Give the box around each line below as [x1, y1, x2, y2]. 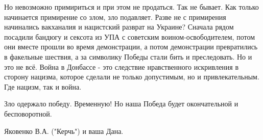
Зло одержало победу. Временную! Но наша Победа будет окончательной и [4, 98, 238, 109]
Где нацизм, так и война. [4, 81, 82, 92]
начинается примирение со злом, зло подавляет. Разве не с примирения [4, 11, 226, 22]
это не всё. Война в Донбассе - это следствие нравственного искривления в [4, 61, 239, 72]
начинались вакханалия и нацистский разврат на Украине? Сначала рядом [4, 21, 234, 32]
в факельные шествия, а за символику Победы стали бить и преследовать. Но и [4, 51, 252, 62]
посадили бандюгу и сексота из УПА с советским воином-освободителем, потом [4, 31, 255, 42]
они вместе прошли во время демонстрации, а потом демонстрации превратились [4, 41, 258, 52]
